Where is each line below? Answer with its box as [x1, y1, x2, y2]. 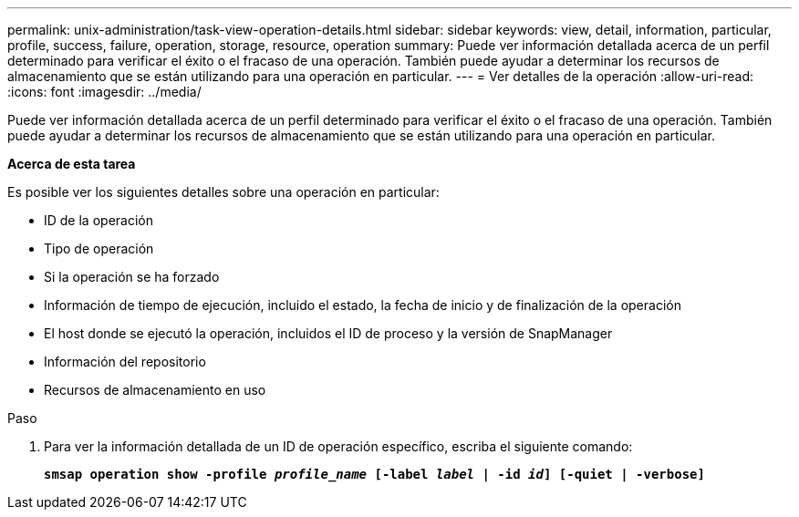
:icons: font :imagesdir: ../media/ [7, 84, 202, 99]
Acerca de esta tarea [7, 156, 136, 171]
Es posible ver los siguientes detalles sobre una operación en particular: [7, 184, 440, 200]
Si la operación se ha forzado [44, 269, 220, 284]
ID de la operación [44, 212, 153, 228]
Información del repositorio [44, 354, 206, 369]
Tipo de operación [44, 241, 154, 256]
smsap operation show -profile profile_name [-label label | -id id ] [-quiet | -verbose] [44, 467, 705, 481]
